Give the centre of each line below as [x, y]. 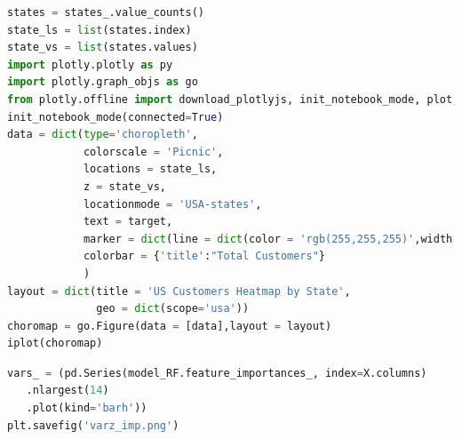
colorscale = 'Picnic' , [153, 152]
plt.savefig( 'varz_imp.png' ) [93, 425]
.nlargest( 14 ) [68, 391]
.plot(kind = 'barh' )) [87, 408]
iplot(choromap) [55, 343]
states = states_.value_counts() [106, 12]
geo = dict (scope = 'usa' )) [173, 309]
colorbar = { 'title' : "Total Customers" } [204, 256]
